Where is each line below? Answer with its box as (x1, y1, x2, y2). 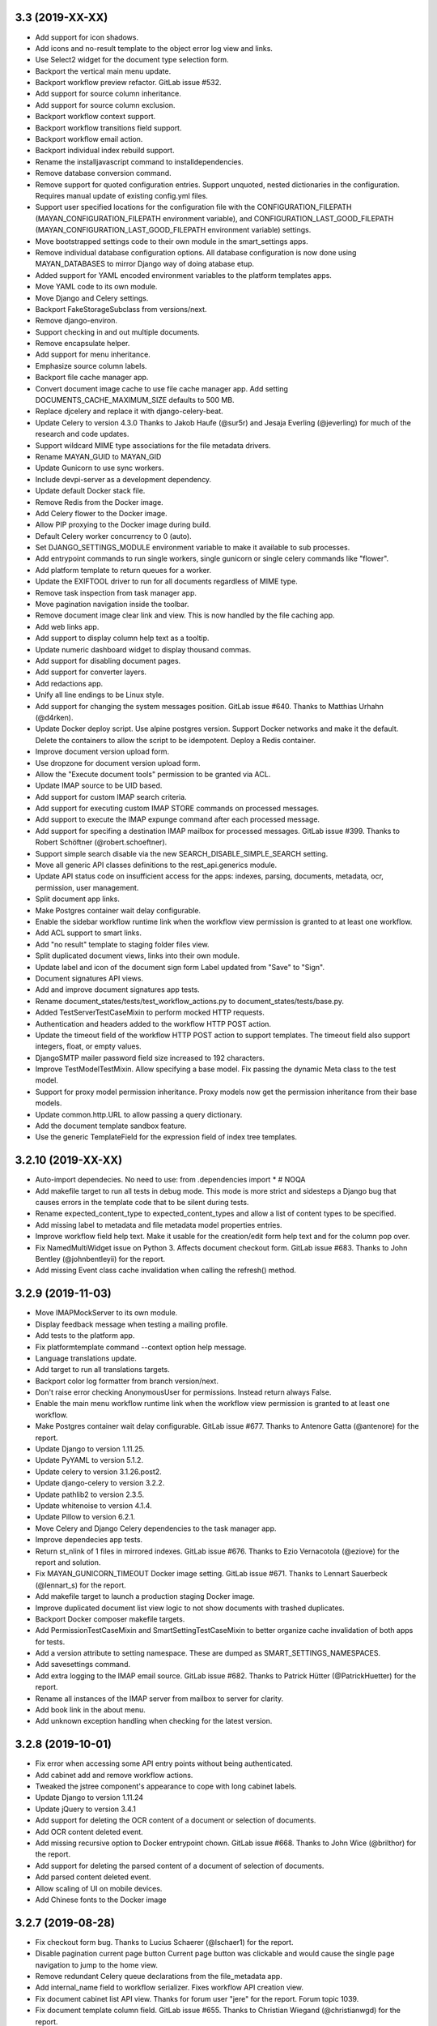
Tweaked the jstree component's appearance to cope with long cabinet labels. (35, 1781, 297, 1791)
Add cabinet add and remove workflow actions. (35, 1770, 193, 1780)
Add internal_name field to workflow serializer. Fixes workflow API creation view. (35, 1982, 303, 1993)
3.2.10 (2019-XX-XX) (15, 1153, 123, 1167)
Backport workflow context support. (35, 112, 156, 122)
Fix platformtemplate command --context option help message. (35, 1342, 247, 1352)
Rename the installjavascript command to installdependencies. (35, 156, 244, 166)
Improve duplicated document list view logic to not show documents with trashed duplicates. (35, 1603, 345, 1613)
